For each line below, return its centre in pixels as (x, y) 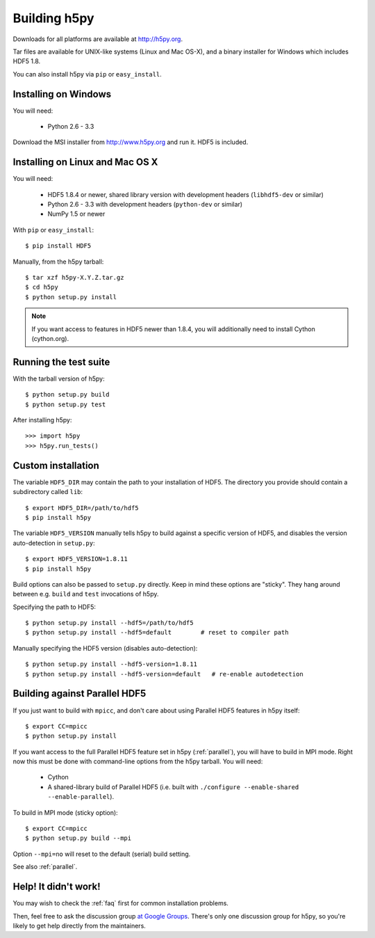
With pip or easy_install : (53, 230)
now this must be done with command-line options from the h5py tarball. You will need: (138, 761)
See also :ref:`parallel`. (45, 867)
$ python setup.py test (66, 404)
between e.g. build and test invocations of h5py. (86, 594)
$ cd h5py (42, 287)
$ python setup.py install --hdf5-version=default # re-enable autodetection (164, 674)
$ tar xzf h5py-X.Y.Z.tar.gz (75, 278)
